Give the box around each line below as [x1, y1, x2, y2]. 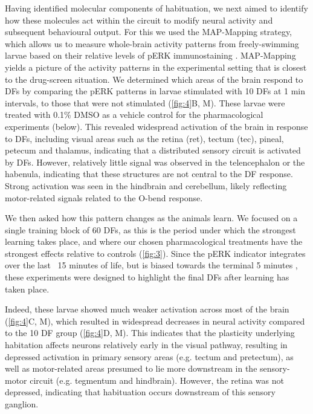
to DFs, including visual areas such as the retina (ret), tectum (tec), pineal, [5, 132, 284, 144]
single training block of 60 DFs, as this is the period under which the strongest [5, 223, 296, 236]
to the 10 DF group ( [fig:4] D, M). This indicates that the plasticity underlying [5, 326, 295, 339]
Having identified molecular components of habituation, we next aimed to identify [5, 2, 308, 14]
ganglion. [5, 398, 39, 410]
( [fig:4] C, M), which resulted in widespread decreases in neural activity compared [5, 314, 305, 327]
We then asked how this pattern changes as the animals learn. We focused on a [5, 212, 298, 224]
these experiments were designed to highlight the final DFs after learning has [5, 271, 289, 283]
